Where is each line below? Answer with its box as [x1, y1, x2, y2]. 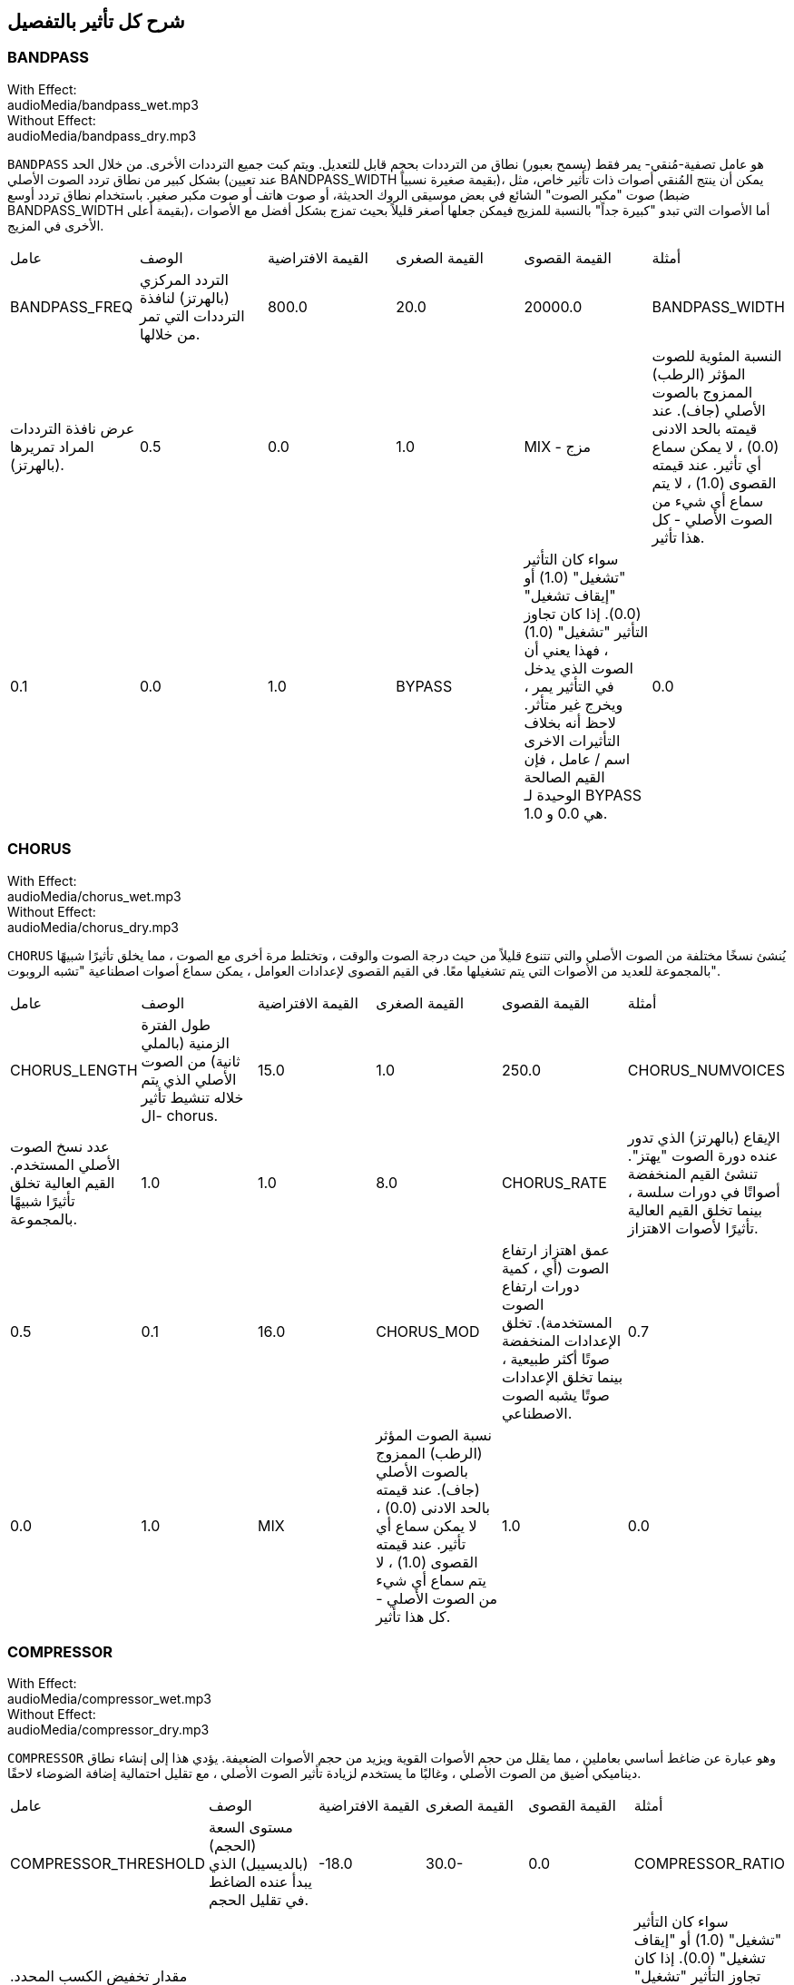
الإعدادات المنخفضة [501, 1331, 622, 1350]
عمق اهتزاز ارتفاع [501, 1240, 610, 1259]
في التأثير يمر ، [524, 676, 614, 695]
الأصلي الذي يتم [141, 1069, 237, 1088]
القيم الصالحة [524, 767, 605, 786]
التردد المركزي [139, 270, 229, 289]
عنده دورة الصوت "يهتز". [627, 1145, 779, 1164]
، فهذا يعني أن [524, 640, 609, 659]
